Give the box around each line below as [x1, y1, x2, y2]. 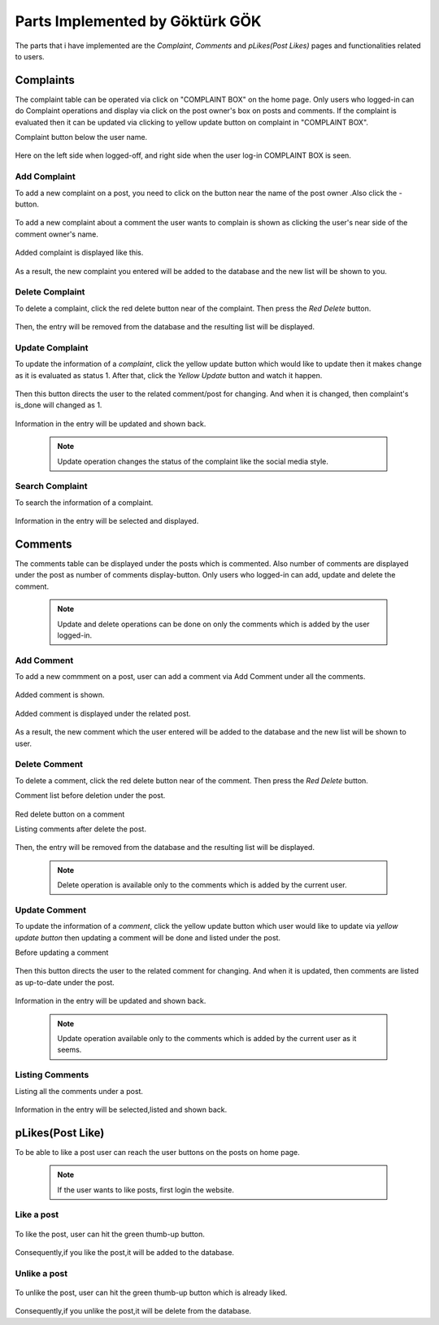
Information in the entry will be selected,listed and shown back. [15, 1105, 228, 1114]
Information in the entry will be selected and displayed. [15, 516, 199, 526]
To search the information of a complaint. [15, 497, 154, 508]
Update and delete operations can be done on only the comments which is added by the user [57, 619, 370, 629]
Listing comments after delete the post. [15, 824, 146, 834]
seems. [57, 1045, 82, 1055]
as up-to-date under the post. [15, 977, 115, 987]
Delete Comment [15, 759, 84, 770]
